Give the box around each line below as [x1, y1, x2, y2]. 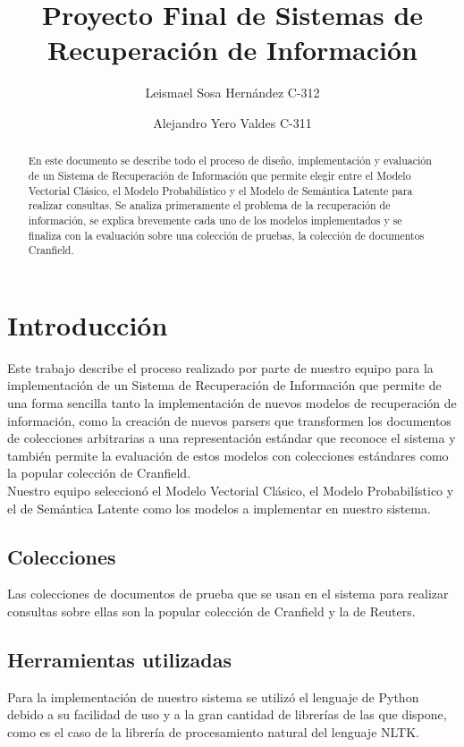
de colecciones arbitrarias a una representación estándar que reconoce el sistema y [7, 429, 456, 447]
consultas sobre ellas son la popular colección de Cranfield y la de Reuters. [7, 601, 416, 620]
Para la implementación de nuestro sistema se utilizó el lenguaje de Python [7, 687, 419, 706]
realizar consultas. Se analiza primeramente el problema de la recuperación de [28, 198, 391, 213]
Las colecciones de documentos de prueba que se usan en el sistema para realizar [7, 584, 449, 603]
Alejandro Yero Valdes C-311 [153, 113, 312, 132]
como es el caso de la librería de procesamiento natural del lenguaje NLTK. [7, 722, 419, 741]
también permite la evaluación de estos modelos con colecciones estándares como [7, 446, 449, 464]
